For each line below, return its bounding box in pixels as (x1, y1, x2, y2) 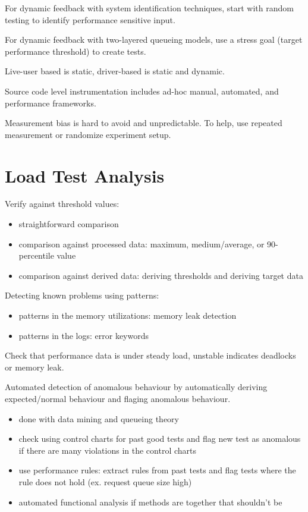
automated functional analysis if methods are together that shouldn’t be (18, 495, 282, 508)
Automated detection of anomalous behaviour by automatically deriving (5, 381, 268, 393)
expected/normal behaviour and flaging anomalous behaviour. (5, 392, 231, 404)
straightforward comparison (18, 218, 119, 230)
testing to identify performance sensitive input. (5, 13, 175, 26)
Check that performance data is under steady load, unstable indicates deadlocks (5, 349, 296, 362)
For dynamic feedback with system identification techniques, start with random (5, 2, 294, 14)
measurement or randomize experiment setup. (5, 128, 171, 140)
